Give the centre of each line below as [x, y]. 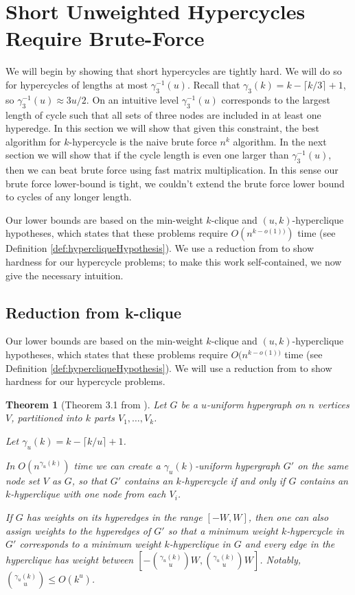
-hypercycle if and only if [233, 480]
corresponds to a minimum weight [90, 544]
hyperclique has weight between [70, 559]
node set [23, 480]
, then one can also [288, 516]
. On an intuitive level [133, 99]
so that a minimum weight [223, 530]
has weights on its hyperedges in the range [114, 516]
